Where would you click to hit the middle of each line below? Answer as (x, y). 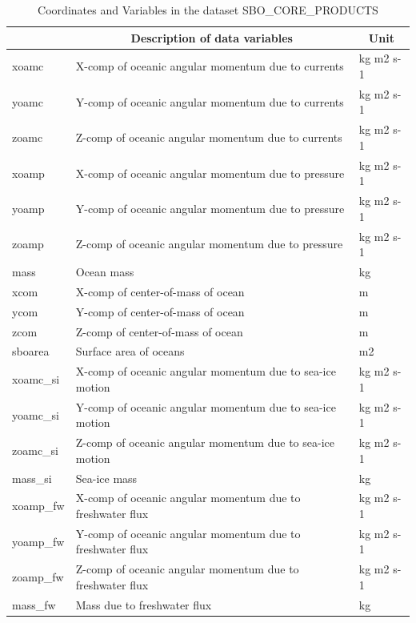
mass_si (32, 478)
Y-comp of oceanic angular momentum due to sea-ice (206, 406)
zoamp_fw (38, 577)
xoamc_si (36, 379)
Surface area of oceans (130, 351)
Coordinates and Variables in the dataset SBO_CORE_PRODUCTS (208, 10)
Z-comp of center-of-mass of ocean (159, 331)
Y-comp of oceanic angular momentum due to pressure (210, 208)
